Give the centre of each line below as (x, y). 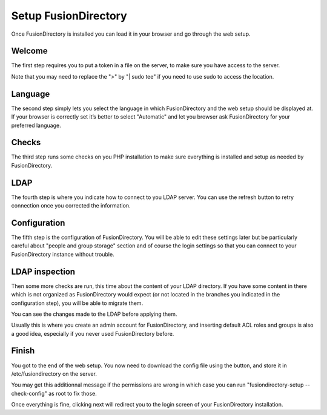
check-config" (29, 393)
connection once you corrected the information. (71, 206)
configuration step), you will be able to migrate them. (77, 303)
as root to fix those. (73, 393)
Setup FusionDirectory (69, 16)
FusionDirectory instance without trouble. (63, 254)
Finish (23, 351)
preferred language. (36, 125)
